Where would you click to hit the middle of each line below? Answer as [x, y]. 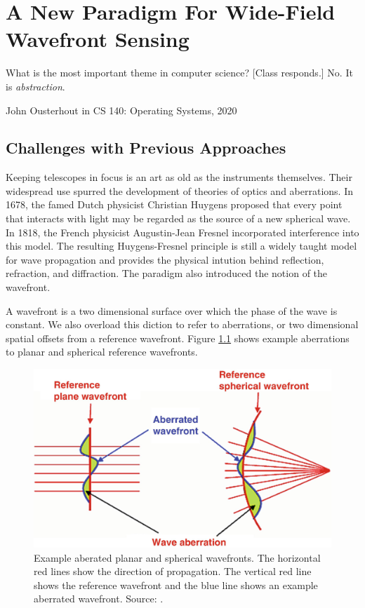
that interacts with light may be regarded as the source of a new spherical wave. [178, 218]
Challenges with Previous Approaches [146, 148]
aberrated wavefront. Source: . [99, 599]
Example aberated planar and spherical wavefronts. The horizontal [177, 557]
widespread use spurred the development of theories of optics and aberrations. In [179, 190]
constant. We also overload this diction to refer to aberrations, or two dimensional [182, 324]
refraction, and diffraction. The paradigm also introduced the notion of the [167, 273]
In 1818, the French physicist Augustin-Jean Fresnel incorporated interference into [182, 232]
